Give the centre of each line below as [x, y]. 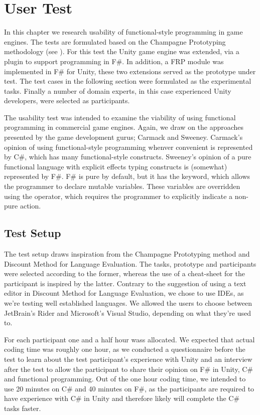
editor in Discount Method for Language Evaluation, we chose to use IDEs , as [124, 293]
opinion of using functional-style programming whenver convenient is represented [128, 147]
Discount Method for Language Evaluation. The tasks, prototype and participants [130, 263]
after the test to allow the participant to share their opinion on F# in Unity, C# [128, 369]
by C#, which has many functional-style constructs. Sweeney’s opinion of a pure [128, 157]
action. [30, 206]
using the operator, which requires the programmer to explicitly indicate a [118, 196]
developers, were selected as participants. [67, 100]
